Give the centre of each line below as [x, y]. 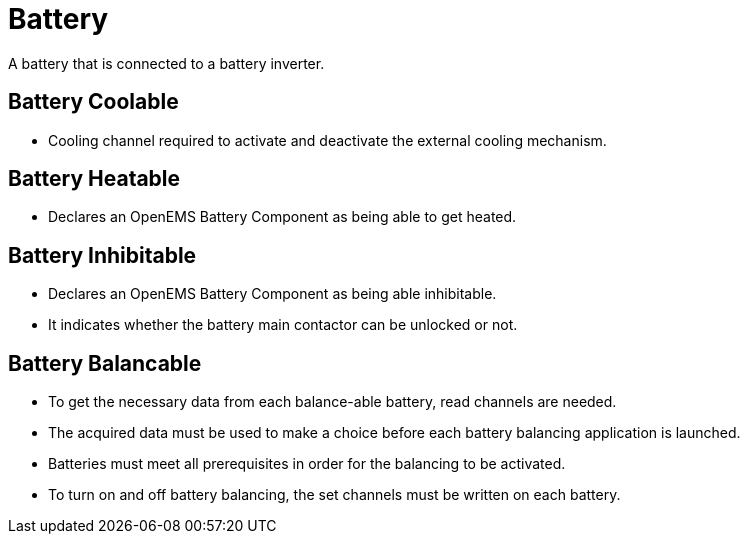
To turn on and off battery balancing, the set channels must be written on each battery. [334, 495]
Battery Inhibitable [102, 255]
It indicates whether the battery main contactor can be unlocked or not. [283, 325]
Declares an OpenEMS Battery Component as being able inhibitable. [272, 294]
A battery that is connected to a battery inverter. [166, 63]
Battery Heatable [94, 179]
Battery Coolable [93, 102]
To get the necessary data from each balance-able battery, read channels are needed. [332, 402]
